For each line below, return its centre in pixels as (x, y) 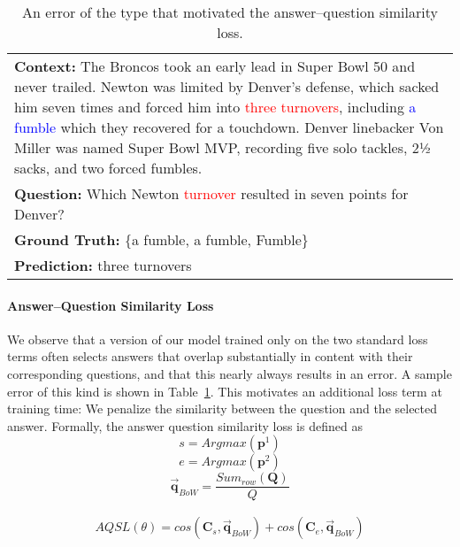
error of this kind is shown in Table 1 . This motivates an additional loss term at (225, 391)
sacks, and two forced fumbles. (108, 168)
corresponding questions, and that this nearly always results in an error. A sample (230, 373)
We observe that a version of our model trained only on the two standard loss (218, 339)
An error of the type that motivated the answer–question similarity (230, 12)
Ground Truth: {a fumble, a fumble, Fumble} (161, 239)
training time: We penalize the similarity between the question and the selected (222, 408)
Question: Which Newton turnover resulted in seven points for (211, 193)
